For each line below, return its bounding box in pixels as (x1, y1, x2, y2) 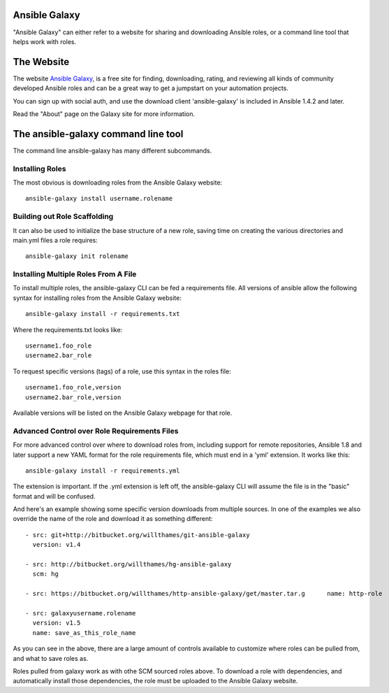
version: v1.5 (32, 619, 81, 627)
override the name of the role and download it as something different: (13, 515, 213, 523)
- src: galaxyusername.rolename (25, 609, 136, 617)
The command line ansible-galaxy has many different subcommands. (13, 146, 212, 155)
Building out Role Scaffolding (13, 212, 114, 222)
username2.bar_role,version (25, 393, 122, 401)
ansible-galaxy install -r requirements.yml (25, 466, 181, 475)
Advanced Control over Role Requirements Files (13, 426, 179, 436)
